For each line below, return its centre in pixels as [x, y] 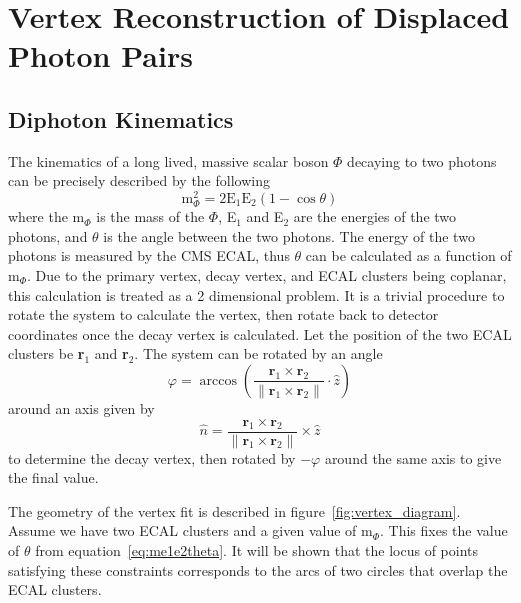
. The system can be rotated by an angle [258, 353]
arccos [218, 380]
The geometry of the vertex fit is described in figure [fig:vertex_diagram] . [234, 510]
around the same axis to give [413, 457]
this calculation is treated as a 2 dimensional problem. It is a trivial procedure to [256, 294]
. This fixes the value [444, 530]
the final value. [53, 477]
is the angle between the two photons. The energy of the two [289, 235]
